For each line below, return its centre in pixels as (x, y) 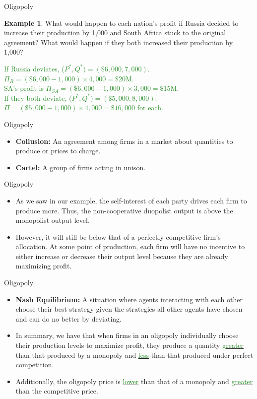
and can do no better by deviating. (68, 318)
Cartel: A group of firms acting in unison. (81, 167)
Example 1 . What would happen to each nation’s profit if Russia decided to (121, 23)
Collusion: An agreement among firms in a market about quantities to (124, 141)
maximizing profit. (44, 266)
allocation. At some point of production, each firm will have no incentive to (130, 246)
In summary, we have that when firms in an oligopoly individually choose (127, 335)
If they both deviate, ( (38, 98)
